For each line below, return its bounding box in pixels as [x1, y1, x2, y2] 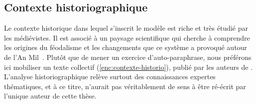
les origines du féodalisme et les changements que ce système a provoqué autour [4, 42, 247, 52]
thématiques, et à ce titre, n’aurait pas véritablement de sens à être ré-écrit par [4, 81, 246, 91]
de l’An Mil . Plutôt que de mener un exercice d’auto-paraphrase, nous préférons [4, 52, 252, 62]
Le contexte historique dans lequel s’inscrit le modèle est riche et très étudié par [4, 23, 249, 33]
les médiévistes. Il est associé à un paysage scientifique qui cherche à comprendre [4, 32, 250, 43]
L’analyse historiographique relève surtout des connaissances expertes [4, 71, 216, 82]
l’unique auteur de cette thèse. [4, 91, 97, 101]
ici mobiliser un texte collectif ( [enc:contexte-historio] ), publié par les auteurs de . [4, 61, 253, 72]
